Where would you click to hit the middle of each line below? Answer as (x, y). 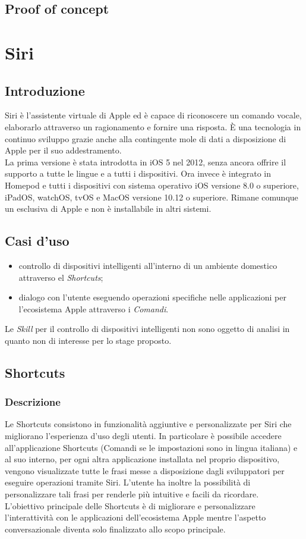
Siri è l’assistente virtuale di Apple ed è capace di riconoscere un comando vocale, (153, 115)
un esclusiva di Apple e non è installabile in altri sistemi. (108, 209)
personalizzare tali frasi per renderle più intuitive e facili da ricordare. (132, 494)
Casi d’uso (37, 241)
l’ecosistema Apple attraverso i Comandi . (94, 308)
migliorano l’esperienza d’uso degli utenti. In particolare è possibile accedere (143, 436)
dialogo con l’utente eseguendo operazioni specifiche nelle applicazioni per (152, 297)
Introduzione (45, 90)
